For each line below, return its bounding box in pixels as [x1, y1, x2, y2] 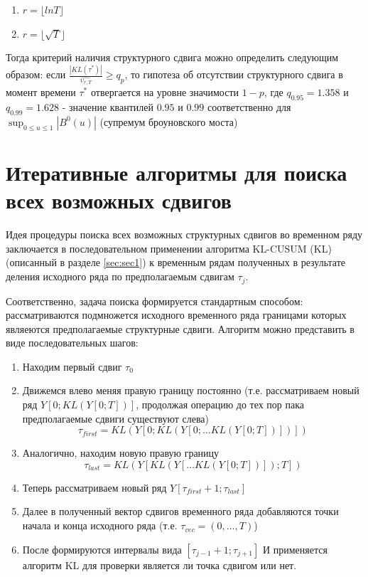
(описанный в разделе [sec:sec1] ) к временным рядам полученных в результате [6, 255, 345, 270]
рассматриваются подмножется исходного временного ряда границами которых [6, 307, 347, 322]
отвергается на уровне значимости [90, 85, 239, 100]
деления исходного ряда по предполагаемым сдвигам [6, 269, 234, 284]
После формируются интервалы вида [22, 541, 182, 556]
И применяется [263, 541, 328, 556]
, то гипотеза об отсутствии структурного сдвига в [124, 67, 343, 82]
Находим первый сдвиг [22, 359, 122, 374]
